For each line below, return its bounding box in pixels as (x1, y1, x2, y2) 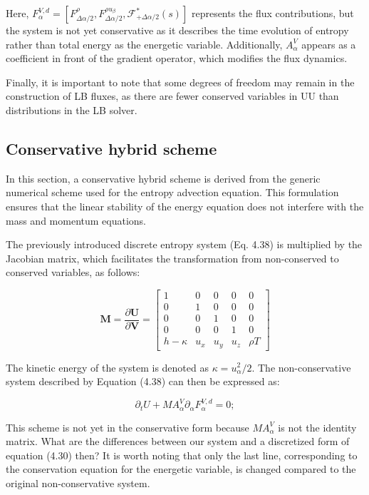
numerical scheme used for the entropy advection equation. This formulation (6, 185, 339, 200)
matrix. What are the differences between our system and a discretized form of (6, 434, 350, 449)
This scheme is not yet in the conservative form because (6, 419, 249, 434)
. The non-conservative (251, 359, 351, 374)
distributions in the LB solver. (6, 102, 137, 117)
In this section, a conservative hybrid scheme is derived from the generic (6, 170, 321, 185)
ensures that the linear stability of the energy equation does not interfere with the (6, 198, 364, 213)
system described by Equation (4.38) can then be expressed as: (6, 374, 280, 389)
